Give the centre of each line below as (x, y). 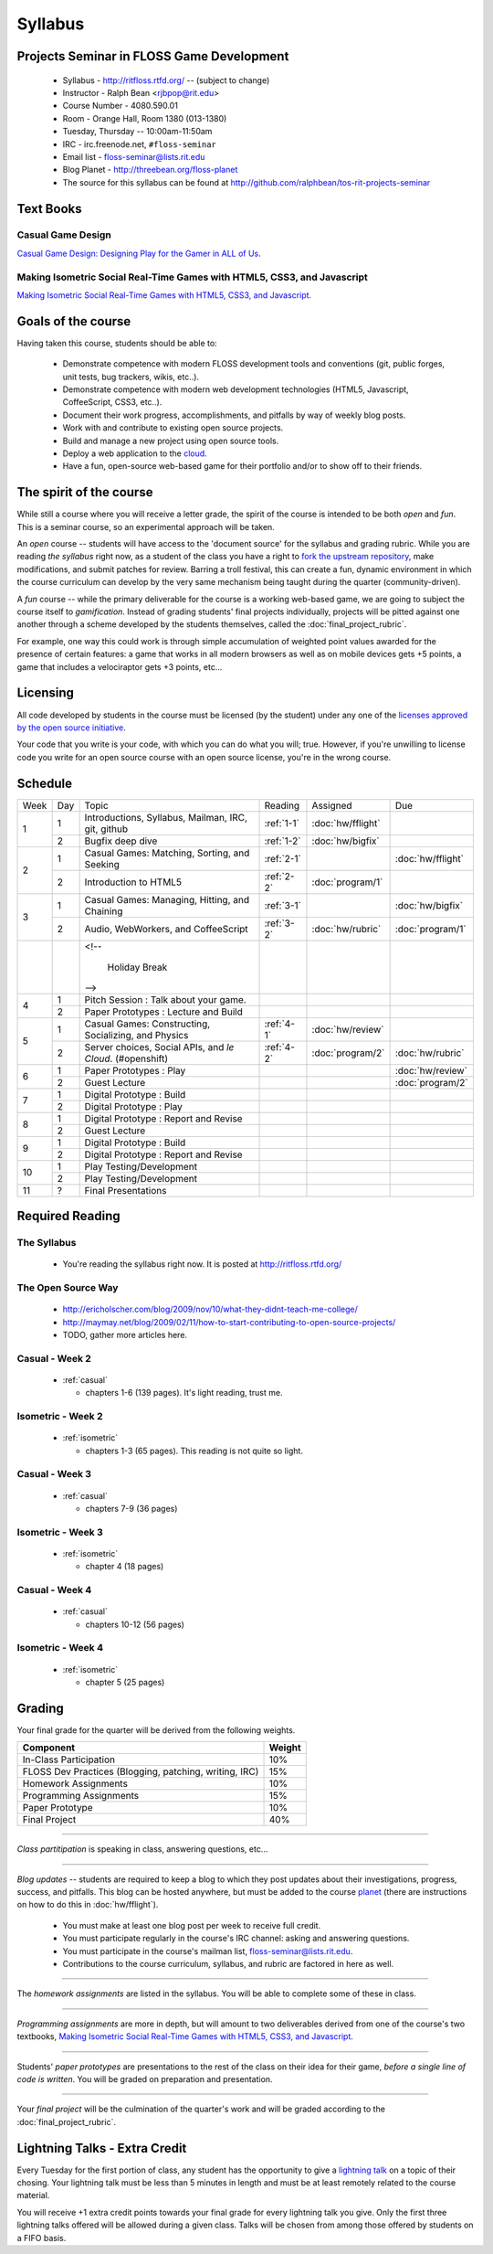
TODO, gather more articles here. (125, 1334)
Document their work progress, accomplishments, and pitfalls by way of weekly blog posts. (234, 415)
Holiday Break (137, 967)
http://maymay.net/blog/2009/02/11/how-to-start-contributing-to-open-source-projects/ (229, 1322)
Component (49, 1748)
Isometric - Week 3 (60, 1532)
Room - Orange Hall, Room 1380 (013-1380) (145, 118)
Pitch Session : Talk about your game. (165, 999)
